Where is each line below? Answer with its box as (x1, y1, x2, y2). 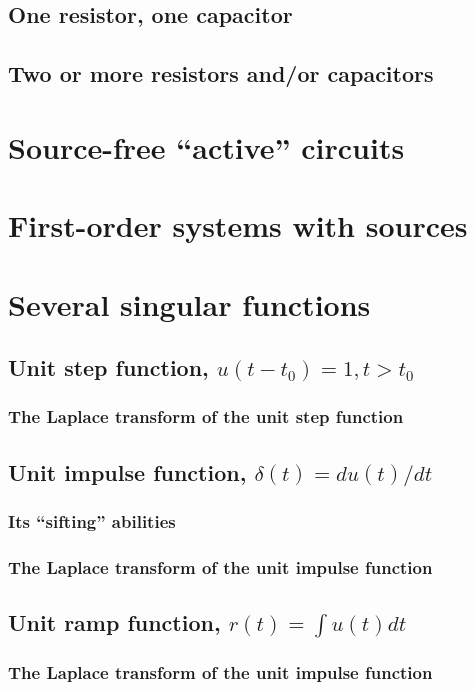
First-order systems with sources (8, 205, 468, 246)
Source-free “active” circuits (8, 126, 405, 167)
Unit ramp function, (8, 607, 221, 638)
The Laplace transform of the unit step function (8, 404, 404, 429)
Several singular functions (8, 283, 371, 324)
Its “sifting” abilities (8, 509, 176, 534)
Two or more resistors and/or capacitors (8, 58, 434, 89)
